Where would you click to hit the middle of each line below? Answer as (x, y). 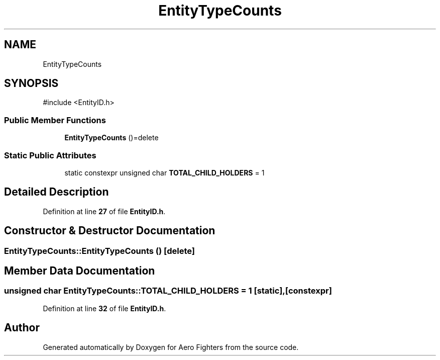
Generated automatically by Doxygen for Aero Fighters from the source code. (171, 347)
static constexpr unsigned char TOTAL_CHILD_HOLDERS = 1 (164, 172)
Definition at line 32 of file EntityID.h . (104, 308)
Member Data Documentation (80, 271)
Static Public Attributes (50, 155)
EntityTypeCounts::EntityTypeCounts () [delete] (99, 251)
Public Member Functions (55, 120)
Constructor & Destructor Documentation (110, 231)
